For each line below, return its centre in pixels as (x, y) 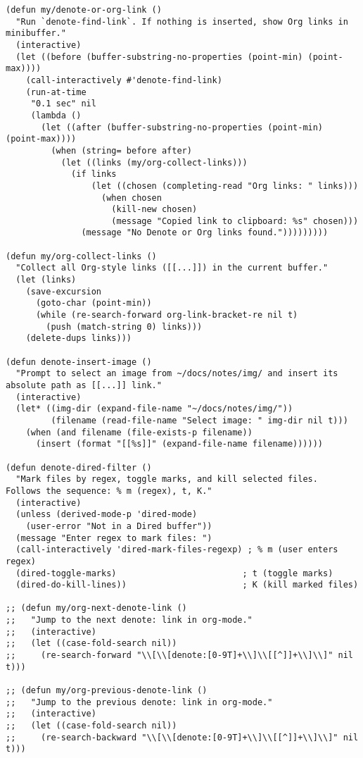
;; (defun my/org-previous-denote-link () (107, 691)
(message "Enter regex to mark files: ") (114, 538)
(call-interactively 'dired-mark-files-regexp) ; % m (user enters (177, 550)
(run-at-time (56, 92)
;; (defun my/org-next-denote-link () (96, 608)
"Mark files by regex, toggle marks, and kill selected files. (167, 479)
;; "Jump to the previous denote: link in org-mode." (139, 702)
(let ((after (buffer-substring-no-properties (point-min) (182, 127)
